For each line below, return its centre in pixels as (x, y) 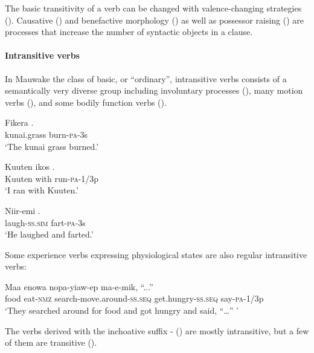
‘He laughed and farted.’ (49, 234)
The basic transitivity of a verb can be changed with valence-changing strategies (153, 8)
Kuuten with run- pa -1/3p (52, 178)
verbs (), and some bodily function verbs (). (86, 102)
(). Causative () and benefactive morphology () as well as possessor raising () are (155, 20)
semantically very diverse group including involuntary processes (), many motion (154, 90)
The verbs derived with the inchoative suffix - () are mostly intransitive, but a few (157, 330)
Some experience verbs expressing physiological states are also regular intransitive (156, 254)
